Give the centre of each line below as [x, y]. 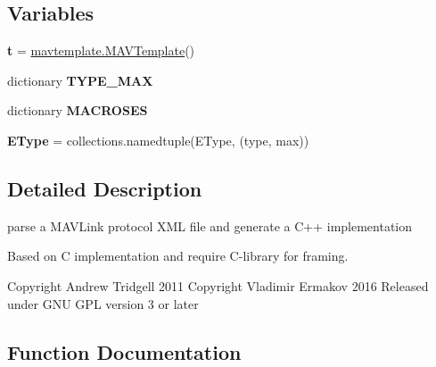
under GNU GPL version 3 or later [103, 303]
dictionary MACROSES [78, 110]
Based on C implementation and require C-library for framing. [178, 256]
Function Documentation [124, 351]
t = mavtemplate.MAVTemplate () [101, 50]
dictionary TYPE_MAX [80, 80]
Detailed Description [105, 188]
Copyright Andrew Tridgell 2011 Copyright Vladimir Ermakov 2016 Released [218, 285]
